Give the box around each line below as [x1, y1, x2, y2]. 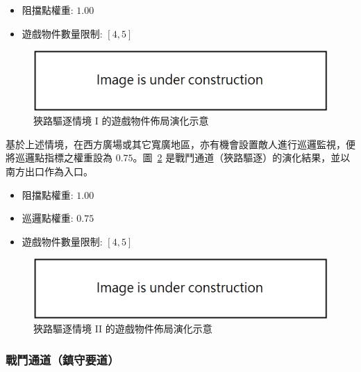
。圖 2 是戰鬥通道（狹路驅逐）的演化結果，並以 [133, 150, 351, 165]
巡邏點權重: [22, 211, 74, 225]
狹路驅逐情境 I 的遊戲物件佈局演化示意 [33, 113, 209, 128]
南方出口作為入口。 [6, 163, 93, 178]
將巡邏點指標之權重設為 [6, 150, 112, 165]
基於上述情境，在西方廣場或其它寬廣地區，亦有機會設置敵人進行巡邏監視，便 [6, 136, 355, 151]
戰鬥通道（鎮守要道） [6, 350, 119, 368]
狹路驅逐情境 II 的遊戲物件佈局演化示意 [33, 321, 212, 336]
